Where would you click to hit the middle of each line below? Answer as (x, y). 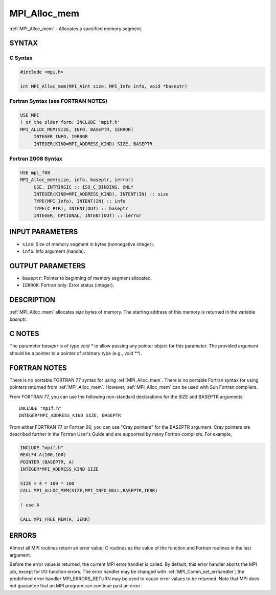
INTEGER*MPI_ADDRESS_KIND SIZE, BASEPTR (70, 415)
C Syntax (21, 58)
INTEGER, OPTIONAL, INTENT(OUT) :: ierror (87, 216)
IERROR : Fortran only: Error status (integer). (68, 285)
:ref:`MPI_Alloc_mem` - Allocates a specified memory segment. (76, 29)
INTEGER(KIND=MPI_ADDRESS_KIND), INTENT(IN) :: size (101, 194)
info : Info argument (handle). (54, 251)
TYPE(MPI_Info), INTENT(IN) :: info (79, 201)
